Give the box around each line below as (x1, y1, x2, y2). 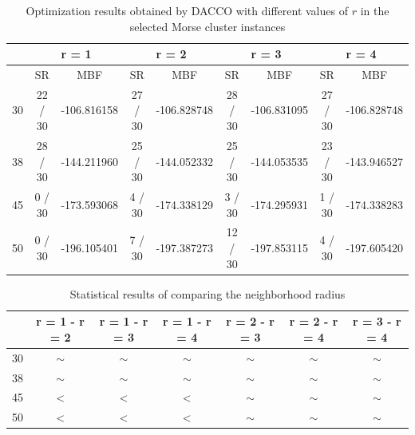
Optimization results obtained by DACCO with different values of (26, 2, 348, 18)
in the (360, 2, 389, 18)
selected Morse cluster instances (129, 18, 286, 34)
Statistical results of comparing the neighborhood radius (69, 285, 346, 302)
